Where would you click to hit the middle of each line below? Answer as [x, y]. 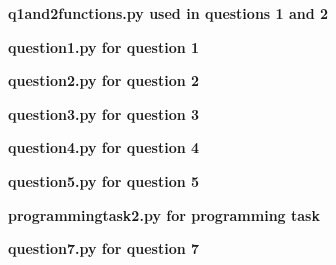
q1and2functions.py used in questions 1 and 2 [168, 13]
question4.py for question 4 [104, 147]
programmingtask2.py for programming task [164, 214]
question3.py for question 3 [104, 113]
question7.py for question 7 [104, 248]
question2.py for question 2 [104, 80]
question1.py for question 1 [104, 46]
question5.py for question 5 [104, 180]
